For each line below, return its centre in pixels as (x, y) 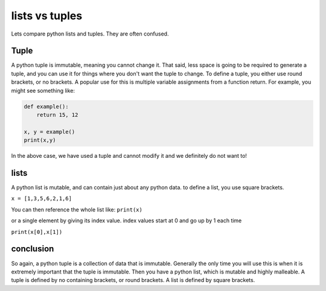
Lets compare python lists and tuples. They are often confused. (90, 34)
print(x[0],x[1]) (37, 232)
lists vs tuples (47, 16)
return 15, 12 (57, 115)
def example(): (46, 106)
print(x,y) (40, 140)
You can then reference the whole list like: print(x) (77, 209)
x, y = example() (50, 132)
